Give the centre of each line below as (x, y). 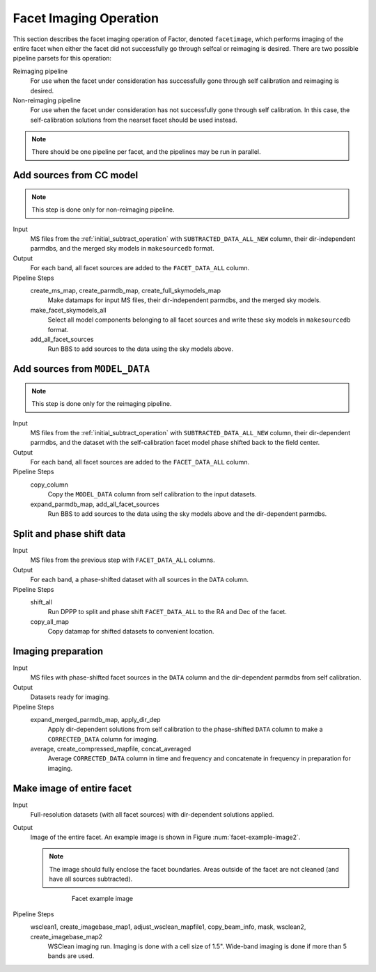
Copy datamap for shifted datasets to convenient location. (131, 632)
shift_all (41, 602)
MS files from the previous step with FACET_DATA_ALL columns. (123, 560)
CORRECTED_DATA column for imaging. (103, 739)
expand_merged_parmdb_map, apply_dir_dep (95, 719)
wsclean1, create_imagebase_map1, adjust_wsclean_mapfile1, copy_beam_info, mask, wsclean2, (168, 927)
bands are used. (71, 956)
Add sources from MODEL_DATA (81, 369)
